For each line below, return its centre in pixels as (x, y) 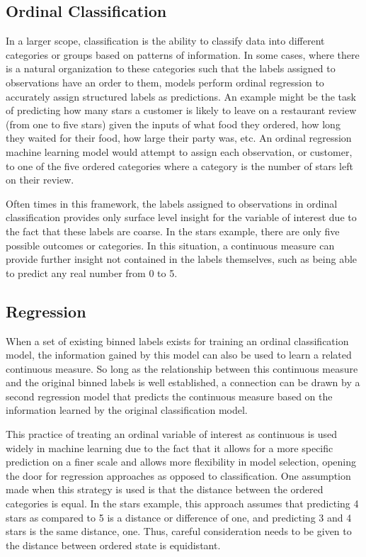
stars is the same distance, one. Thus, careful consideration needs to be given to (179, 531)
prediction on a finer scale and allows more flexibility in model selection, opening (181, 462)
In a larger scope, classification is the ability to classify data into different (165, 41)
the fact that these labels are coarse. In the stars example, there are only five (173, 231)
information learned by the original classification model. (127, 410)
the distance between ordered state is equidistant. (113, 545)
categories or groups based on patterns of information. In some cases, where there (183, 54)
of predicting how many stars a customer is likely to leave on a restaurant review (181, 110)
